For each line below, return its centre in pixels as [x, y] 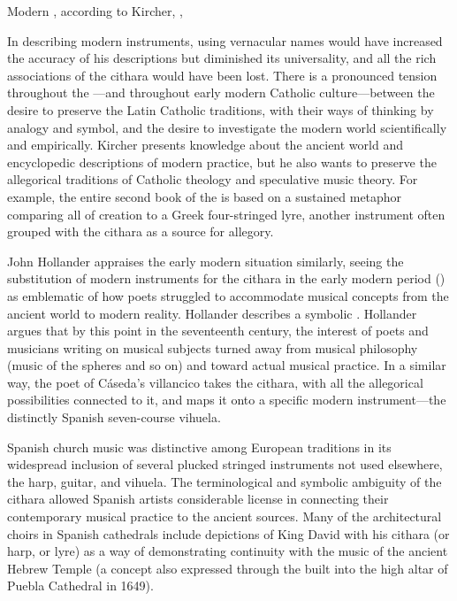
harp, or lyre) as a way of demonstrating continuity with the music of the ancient [228, 551]
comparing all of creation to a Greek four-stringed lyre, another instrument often [226, 214]
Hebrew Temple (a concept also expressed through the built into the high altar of [228, 568]
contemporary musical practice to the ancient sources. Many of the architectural [225, 516]
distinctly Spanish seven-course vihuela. [114, 417]
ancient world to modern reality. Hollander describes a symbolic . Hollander [212, 313]
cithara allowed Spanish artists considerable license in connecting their [198, 499]
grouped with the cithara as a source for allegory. [141, 231]
